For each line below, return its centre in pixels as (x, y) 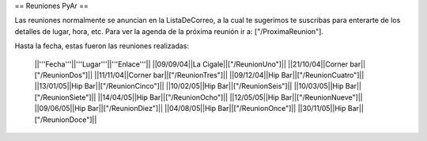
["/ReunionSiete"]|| (65, 97)
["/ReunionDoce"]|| (66, 120)
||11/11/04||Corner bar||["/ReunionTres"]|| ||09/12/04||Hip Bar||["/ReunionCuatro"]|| (229, 74)
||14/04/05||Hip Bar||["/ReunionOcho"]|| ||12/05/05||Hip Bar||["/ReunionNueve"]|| (230, 97)
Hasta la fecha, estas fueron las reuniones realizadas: (102, 46)
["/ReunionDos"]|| (64, 74)
